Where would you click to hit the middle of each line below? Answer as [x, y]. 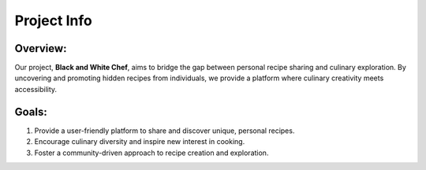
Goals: [31, 111]
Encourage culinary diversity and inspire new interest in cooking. [140, 142]
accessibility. [36, 89]
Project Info [53, 20]
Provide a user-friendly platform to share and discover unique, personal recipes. [164, 131]
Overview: [41, 48]
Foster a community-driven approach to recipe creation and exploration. [151, 153]
